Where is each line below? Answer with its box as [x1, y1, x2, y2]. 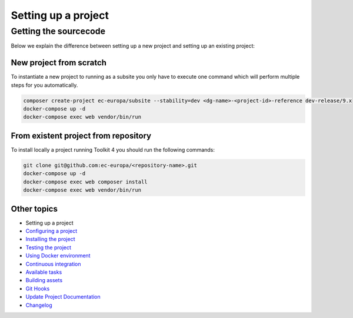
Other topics [11, 203, 58, 214]
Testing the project [25, 244, 72, 251]
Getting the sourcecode [11, 26, 106, 36]
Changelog [25, 302, 52, 309]
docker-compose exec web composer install [23, 178, 148, 185]
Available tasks [25, 268, 62, 276]
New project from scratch [11, 58, 107, 68]
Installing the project [25, 236, 75, 243]
